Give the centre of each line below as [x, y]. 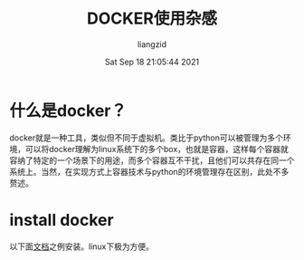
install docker [62, 220]
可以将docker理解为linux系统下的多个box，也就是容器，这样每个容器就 [157, 149]
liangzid [152, 44]
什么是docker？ [68, 111]
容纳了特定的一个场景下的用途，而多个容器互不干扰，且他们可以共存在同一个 [152, 160]
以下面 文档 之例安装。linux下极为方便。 [81, 246]
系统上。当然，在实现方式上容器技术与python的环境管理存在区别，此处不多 [149, 171]
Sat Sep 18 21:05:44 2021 [152, 62]
